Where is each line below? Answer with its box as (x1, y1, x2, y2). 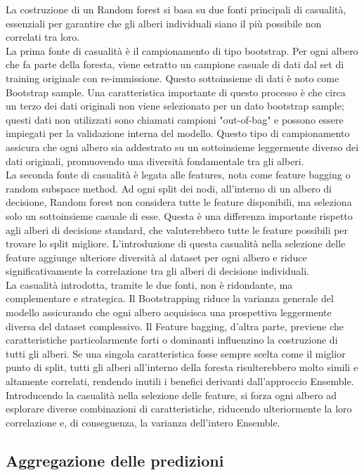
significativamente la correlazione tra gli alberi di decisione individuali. (6, 263, 310, 278)
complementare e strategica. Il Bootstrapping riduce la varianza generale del (6, 291, 334, 306)
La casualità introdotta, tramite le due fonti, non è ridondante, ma (6, 277, 293, 292)
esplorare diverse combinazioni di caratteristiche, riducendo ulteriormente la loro (6, 401, 352, 416)
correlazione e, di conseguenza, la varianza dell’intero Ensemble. (6, 415, 280, 429)
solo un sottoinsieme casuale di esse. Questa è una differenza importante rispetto (6, 208, 353, 223)
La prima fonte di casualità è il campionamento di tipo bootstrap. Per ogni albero (6, 43, 358, 58)
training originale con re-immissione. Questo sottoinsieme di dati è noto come (6, 70, 339, 85)
